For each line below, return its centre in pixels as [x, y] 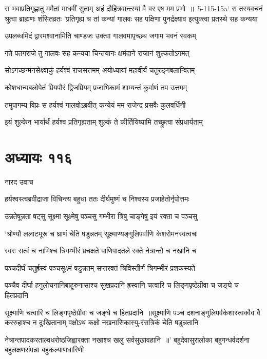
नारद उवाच [19, 181]
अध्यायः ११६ [39, 157]
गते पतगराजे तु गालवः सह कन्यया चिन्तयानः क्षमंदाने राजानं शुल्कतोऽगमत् [97, 53]
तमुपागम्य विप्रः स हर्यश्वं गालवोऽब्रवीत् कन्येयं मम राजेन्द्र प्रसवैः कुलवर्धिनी [95, 104]
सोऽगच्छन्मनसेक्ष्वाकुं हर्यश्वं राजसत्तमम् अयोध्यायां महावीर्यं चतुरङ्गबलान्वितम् [100, 70]
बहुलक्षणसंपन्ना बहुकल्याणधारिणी [44, 350]
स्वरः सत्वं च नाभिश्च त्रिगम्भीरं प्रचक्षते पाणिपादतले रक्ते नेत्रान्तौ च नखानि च [101, 251]
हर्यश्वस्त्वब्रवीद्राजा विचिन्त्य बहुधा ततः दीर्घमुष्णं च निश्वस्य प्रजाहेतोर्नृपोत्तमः [97, 199]
